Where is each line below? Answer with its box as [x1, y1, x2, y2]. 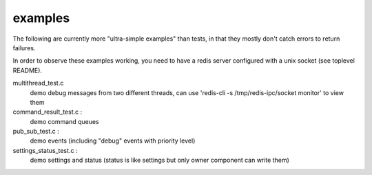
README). [12, 66, 43, 74]
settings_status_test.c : [12, 146, 78, 154]
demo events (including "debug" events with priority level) [30, 136, 196, 145]
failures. [12, 43, 36, 52]
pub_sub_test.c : [12, 127, 60, 136]
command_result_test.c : [12, 107, 83, 116]
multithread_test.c [12, 79, 64, 87]
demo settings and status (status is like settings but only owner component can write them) [30, 156, 289, 165]
